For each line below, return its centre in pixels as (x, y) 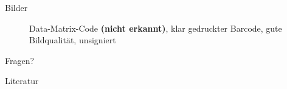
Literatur (22, 81)
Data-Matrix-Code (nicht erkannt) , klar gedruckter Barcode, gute (156, 28)
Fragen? (20, 60)
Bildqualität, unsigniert (73, 40)
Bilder (16, 7)
